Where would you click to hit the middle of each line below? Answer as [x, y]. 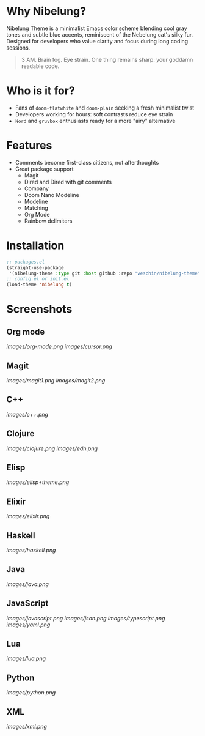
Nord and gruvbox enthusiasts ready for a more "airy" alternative [95, 121]
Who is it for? [41, 91]
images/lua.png [26, 658]
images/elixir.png [28, 516]
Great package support [45, 169]
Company [36, 188]
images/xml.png [27, 727]
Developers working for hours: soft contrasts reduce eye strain [94, 114]
